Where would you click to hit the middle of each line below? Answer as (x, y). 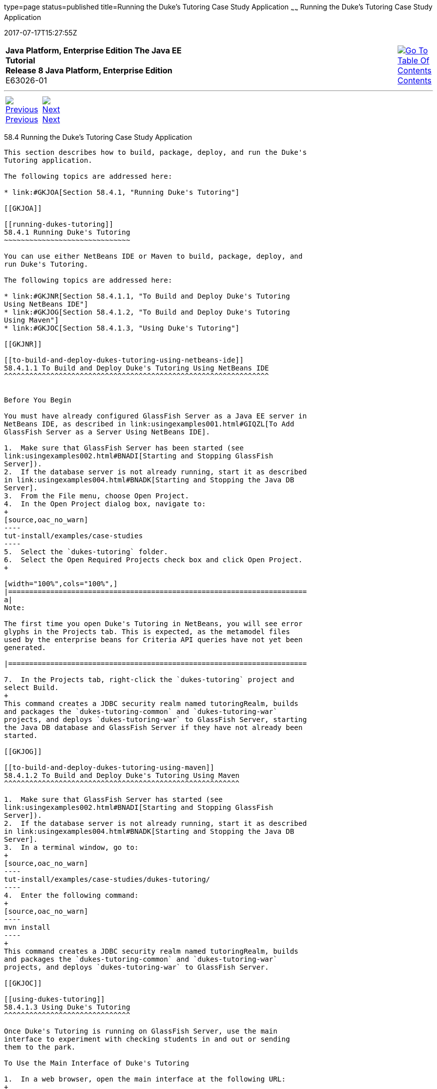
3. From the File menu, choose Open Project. (97, 496)
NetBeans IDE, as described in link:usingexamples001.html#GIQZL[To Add (149, 424)
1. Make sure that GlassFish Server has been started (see (124, 448)
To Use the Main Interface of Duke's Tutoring (97, 1063)
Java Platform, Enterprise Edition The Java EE (94, 50)
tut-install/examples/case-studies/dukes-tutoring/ (107, 879)
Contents (414, 80)
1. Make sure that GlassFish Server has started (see (113, 799)
